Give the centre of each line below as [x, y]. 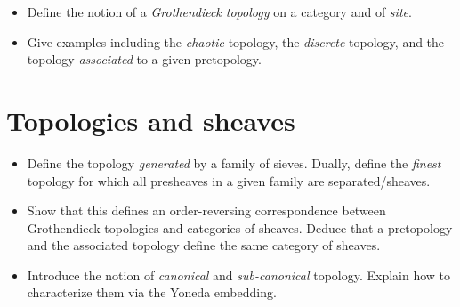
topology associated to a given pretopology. [144, 59]
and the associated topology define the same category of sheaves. [204, 245]
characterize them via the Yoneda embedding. [152, 292]
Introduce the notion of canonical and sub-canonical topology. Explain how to [239, 275]
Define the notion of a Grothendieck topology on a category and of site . [219, 12]
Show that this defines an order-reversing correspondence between [206, 210]
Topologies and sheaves [151, 120]
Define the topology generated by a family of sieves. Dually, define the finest [234, 162]
